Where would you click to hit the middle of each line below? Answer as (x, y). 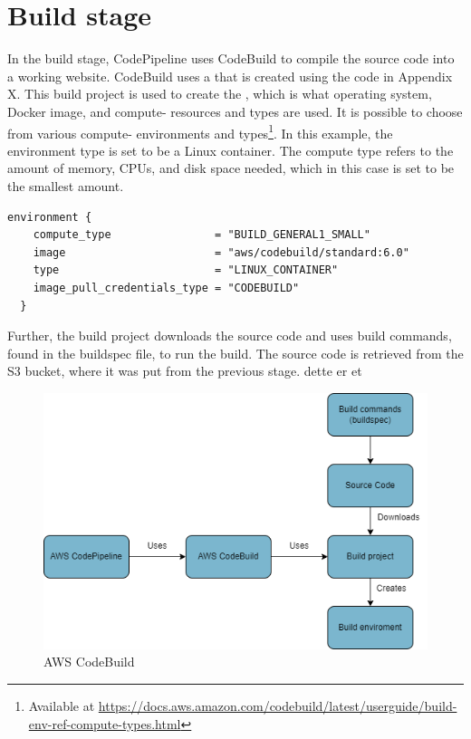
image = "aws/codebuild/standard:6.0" (221, 252)
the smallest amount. (66, 185)
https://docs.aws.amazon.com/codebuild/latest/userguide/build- (278, 705)
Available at (62, 705)
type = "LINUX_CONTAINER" (186, 270)
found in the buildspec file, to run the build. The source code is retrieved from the (235, 353)
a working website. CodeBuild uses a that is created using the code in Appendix (230, 76)
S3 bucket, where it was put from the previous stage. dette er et (185, 371)
